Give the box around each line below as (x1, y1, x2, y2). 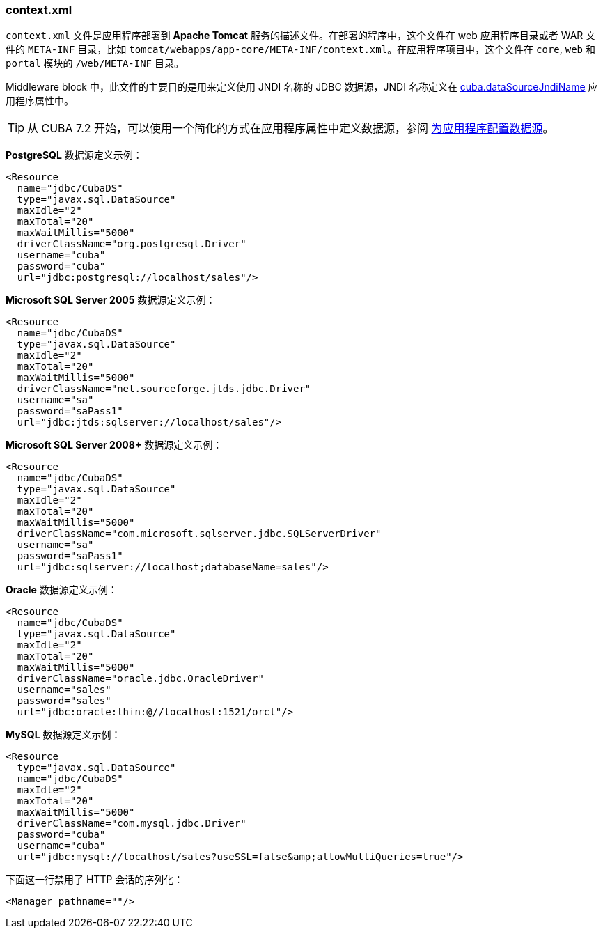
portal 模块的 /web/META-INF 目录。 (6, 57, 184, 70)
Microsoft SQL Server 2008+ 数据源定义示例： (6, 439, 223, 451)
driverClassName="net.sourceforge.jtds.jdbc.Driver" (17, 383, 311, 395)
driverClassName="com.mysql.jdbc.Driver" (17, 818, 246, 830)
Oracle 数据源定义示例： (6, 584, 118, 596)
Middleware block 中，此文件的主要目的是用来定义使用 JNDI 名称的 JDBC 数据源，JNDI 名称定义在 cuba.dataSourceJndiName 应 (6, 81, 598, 93)
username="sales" (17, 684, 111, 696)
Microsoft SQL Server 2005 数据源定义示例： (6, 294, 216, 306)
